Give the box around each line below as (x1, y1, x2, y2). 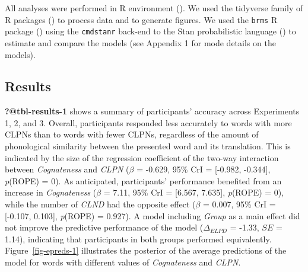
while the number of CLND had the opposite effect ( (5, 198, 196, 210)
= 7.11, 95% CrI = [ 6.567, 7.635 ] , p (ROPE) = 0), (103, 186, 284, 199)
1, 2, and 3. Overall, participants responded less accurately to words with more (5, 116, 292, 129)
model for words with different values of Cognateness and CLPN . (5, 256, 241, 268)
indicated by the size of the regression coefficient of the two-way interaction (5, 151, 279, 164)
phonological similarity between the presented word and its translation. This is (5, 140, 291, 152)
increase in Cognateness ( (5, 186, 97, 199)
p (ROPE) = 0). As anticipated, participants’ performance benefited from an (5, 174, 282, 187)
